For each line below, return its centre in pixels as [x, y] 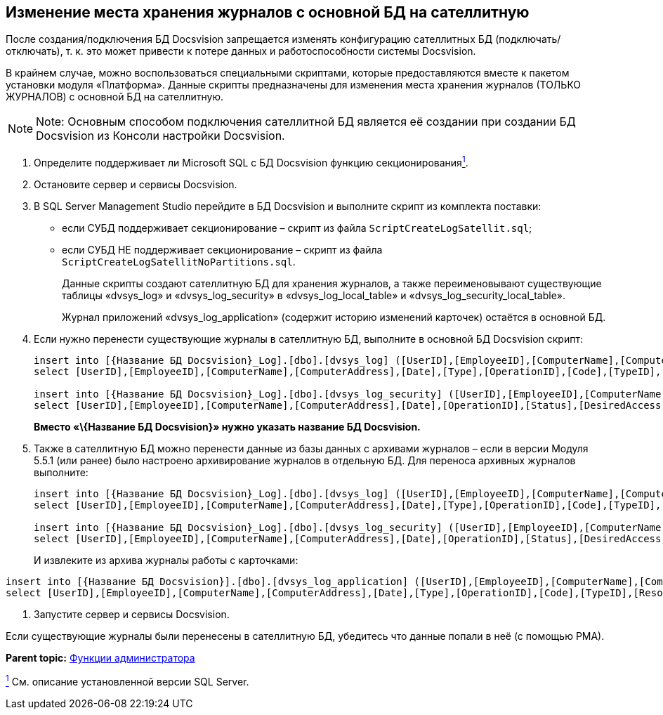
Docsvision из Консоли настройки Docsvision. [160, 136]
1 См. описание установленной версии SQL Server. [127, 681]
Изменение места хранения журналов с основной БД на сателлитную [268, 12]
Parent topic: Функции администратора [100, 658]
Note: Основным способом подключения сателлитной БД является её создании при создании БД [306, 122]
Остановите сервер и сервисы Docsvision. [136, 185]
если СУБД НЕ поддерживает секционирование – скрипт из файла [222, 250]
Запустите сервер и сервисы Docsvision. [132, 615]
